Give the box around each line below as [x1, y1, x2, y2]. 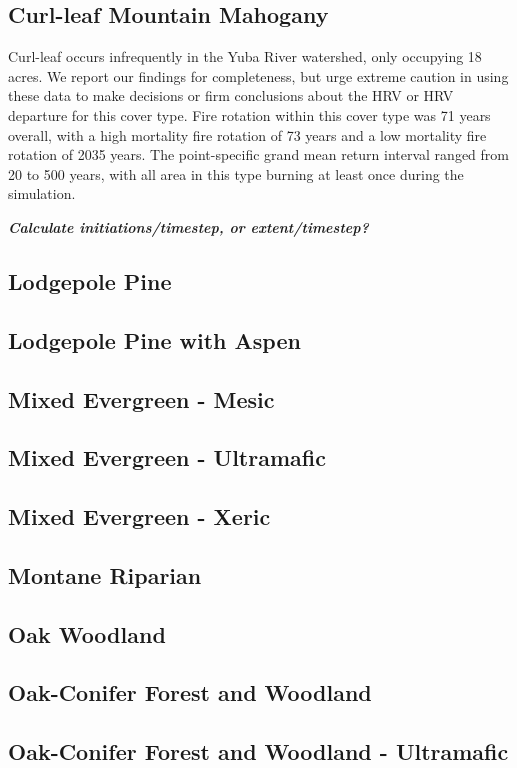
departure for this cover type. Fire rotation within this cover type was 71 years [8, 104, 491, 125]
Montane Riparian [8, 559, 202, 590]
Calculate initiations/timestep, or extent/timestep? [8, 216, 369, 237]
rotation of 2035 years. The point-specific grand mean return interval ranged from [8, 144, 509, 165]
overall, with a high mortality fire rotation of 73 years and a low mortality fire [8, 124, 487, 145]
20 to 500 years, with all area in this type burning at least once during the [8, 163, 464, 184]
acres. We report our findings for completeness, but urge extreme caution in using [8, 65, 509, 86]
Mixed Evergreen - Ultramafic [8, 442, 326, 473]
